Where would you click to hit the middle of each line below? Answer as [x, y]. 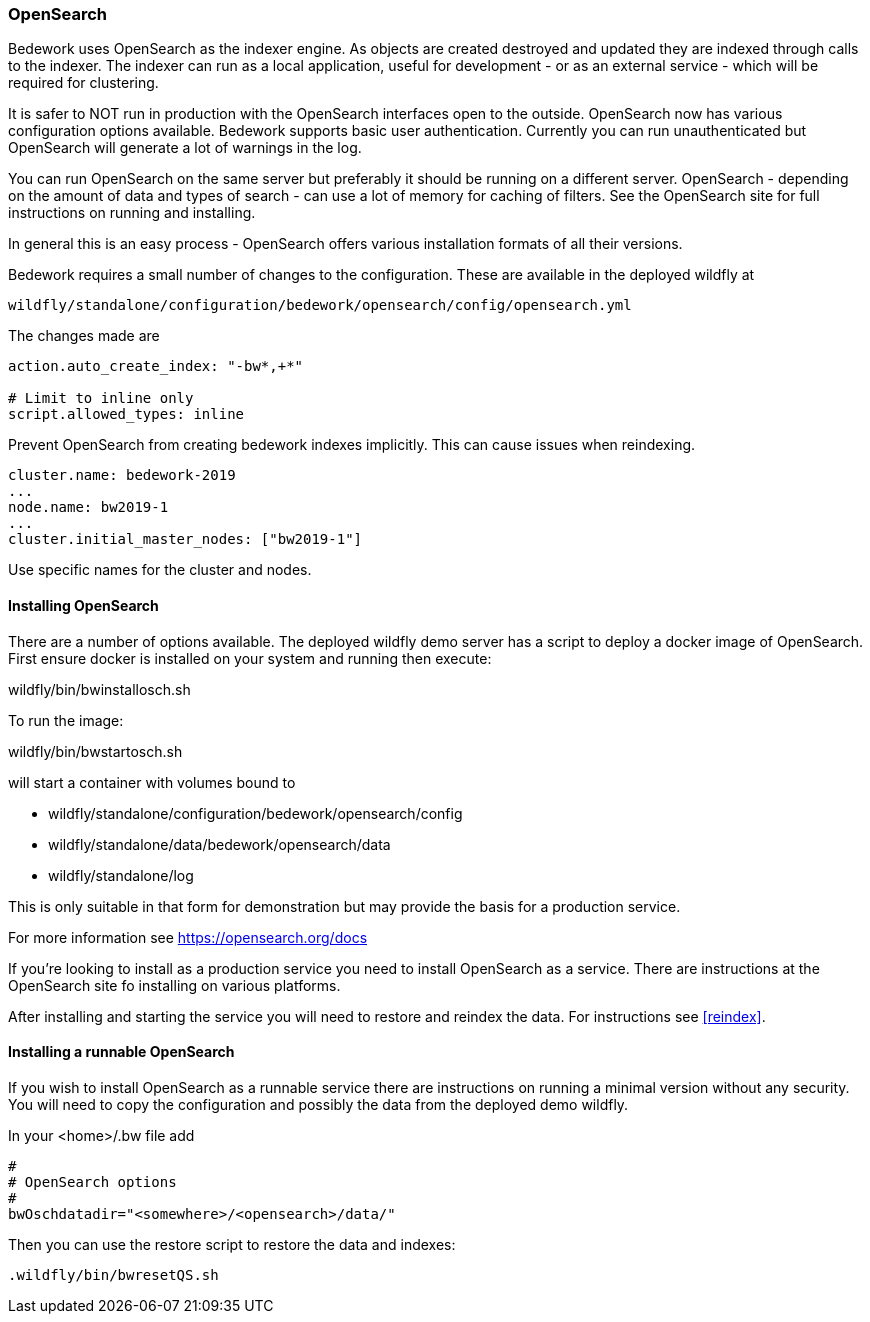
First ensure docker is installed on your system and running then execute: [250, 658]
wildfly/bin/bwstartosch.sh [95, 751]
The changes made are [84, 336]
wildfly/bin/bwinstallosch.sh [99, 689]
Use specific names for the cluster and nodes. [160, 570]
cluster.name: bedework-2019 [122, 475]
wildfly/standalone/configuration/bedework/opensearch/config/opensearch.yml [320, 305]
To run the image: [66, 720]
